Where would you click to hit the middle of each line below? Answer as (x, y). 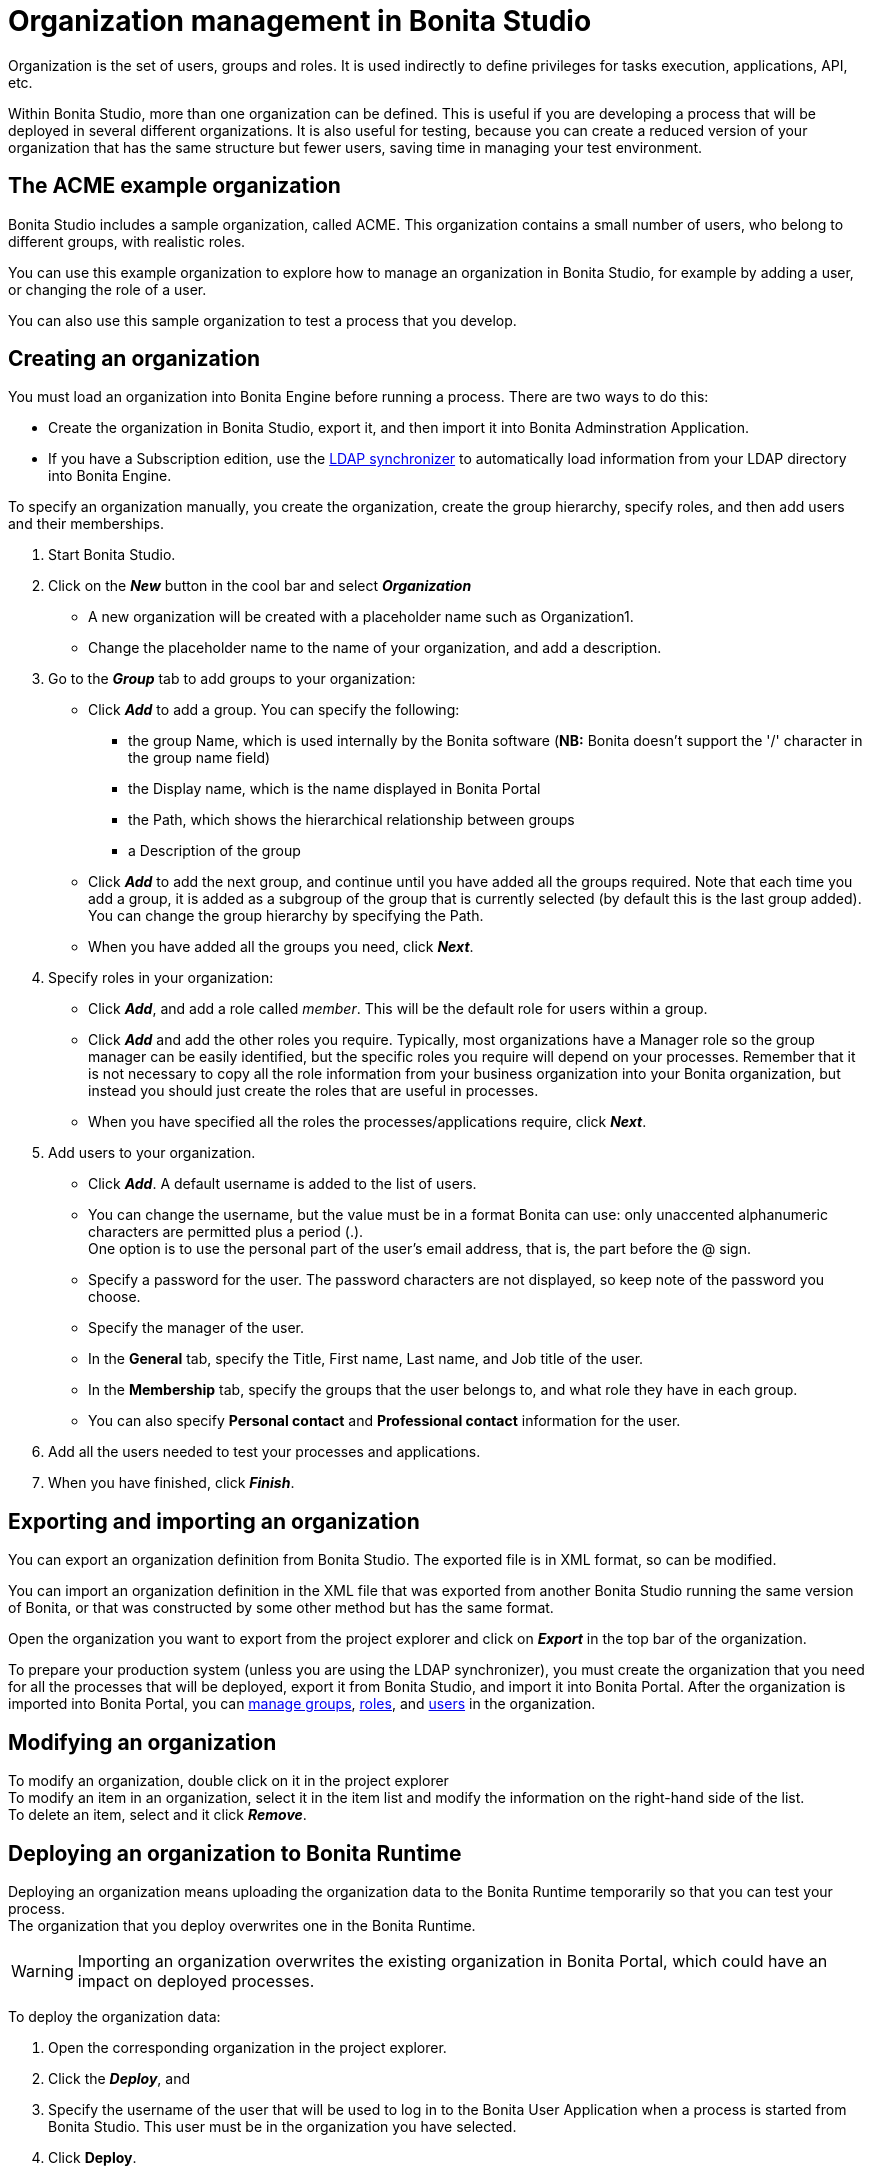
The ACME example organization (174, 186)
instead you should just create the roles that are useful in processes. (313, 1091)
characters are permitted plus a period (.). (226, 1232)
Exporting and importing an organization (214, 1521)
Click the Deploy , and (119, 2078)
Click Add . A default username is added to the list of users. (282, 1184)
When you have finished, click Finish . (171, 1483)
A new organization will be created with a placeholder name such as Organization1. (361, 617)
